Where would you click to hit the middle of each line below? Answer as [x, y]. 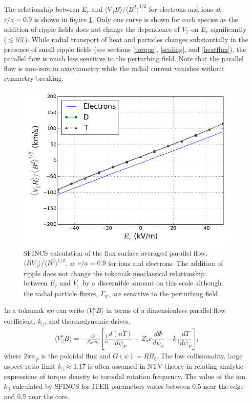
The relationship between [42, 9]
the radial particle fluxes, [61, 293]
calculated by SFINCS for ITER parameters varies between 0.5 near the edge [128, 386]
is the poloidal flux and [76, 355]
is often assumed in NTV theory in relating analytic [165, 366]
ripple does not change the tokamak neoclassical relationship [114, 273]
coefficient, [20, 321]
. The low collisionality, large [199, 355]
